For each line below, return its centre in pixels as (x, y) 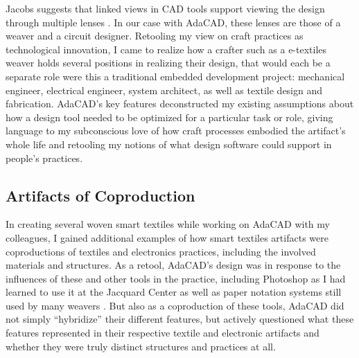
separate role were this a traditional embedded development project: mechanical (175, 76)
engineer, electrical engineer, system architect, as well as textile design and (164, 90)
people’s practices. (44, 158)
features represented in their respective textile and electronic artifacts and (163, 333)
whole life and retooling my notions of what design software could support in (169, 144)
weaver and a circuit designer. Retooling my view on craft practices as (155, 36)
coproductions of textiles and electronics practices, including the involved (161, 251)
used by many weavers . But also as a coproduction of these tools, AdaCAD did (175, 305)
